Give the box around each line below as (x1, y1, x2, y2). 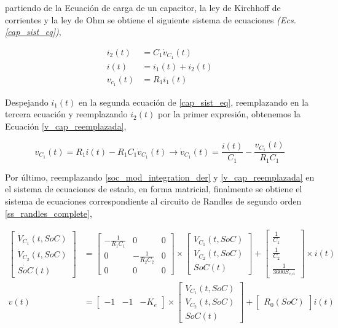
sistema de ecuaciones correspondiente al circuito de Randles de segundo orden (5, 194, 302, 207)
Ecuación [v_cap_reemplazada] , (5, 119, 127, 132)
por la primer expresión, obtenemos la (157, 107, 301, 120)
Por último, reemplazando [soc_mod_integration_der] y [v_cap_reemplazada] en (5, 170, 315, 183)
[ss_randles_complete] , (5, 206, 92, 219)
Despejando (5, 95, 49, 108)
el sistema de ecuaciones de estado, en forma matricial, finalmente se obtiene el (5, 182, 302, 195)
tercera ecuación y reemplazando (5, 107, 128, 120)
